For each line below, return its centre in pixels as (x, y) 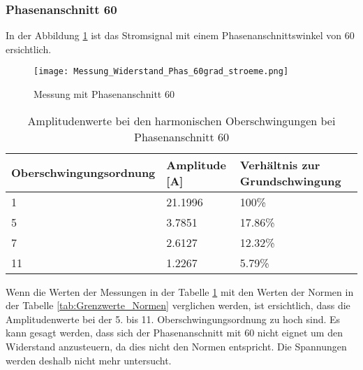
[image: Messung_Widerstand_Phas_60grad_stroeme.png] (161, 72)
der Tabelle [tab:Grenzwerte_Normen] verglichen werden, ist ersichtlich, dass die (178, 305)
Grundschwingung (290, 180)
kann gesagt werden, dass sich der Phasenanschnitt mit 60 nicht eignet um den (174, 333)
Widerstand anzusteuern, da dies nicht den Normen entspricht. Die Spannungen (176, 347)
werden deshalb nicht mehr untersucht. (89, 360)
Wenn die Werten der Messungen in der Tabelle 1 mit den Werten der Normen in (180, 291)
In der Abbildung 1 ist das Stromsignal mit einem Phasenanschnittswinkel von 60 (180, 35)
